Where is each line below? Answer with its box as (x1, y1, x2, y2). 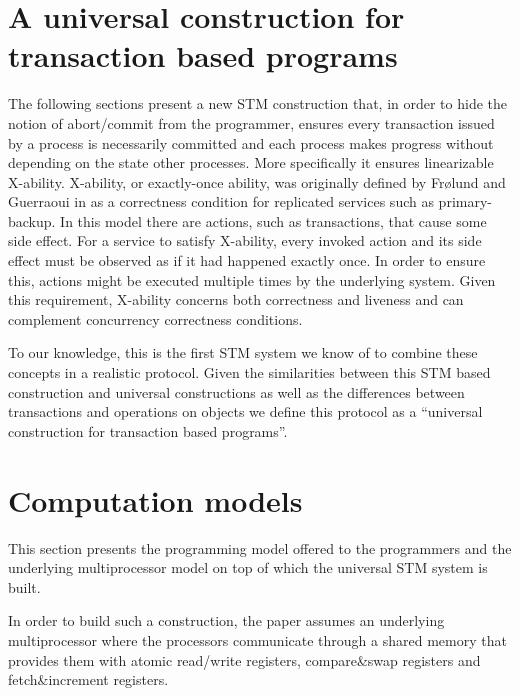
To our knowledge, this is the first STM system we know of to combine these (8, 342, 478, 363)
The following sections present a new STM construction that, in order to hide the (8, 93, 508, 114)
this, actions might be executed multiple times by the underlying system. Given (8, 269, 496, 290)
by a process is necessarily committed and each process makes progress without (8, 132, 494, 153)
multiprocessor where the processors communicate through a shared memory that (8, 629, 507, 650)
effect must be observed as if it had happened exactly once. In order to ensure (8, 250, 486, 271)
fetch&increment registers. (8, 669, 169, 690)
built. (8, 576, 41, 597)
